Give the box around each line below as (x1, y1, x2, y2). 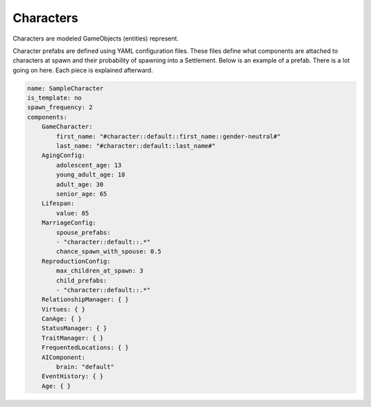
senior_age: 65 (56, 190, 108, 198)
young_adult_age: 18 (56, 171, 126, 178)
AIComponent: (41, 353, 86, 361)
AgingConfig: (41, 152, 86, 159)
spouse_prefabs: (56, 229, 111, 236)
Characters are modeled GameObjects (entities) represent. (12, 34, 179, 43)
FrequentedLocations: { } (41, 344, 129, 351)
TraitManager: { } (41, 334, 104, 342)
